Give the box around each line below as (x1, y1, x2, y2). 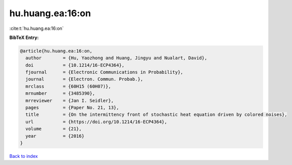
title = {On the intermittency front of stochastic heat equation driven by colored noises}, (25, 112, 287, 117)
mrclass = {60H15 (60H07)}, (25, 84, 112, 89)
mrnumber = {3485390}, (25, 91, 95, 96)
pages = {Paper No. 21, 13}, (25, 105, 119, 111)
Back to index (9, 153, 38, 159)
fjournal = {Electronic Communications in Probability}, (25, 69, 184, 75)
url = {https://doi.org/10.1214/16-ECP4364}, (25, 119, 167, 125)
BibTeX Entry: (9, 34, 39, 40)
